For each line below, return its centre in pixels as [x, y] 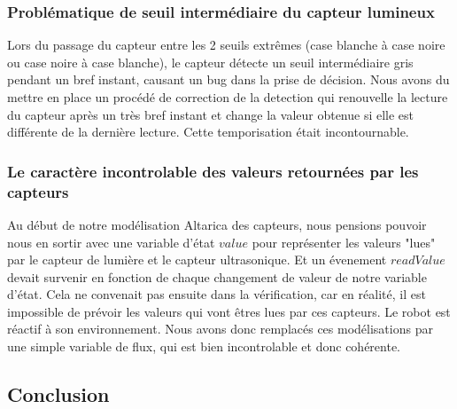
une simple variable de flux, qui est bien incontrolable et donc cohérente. [204, 346]
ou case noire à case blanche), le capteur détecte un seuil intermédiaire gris [210, 62]
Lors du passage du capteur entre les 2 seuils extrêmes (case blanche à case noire [226, 45]
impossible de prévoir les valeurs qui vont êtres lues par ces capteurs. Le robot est [229, 311]
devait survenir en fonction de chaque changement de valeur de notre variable [217, 276]
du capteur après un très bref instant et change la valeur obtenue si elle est [211, 114]
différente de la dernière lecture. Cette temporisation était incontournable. [208, 132]
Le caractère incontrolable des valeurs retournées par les [213, 171]
